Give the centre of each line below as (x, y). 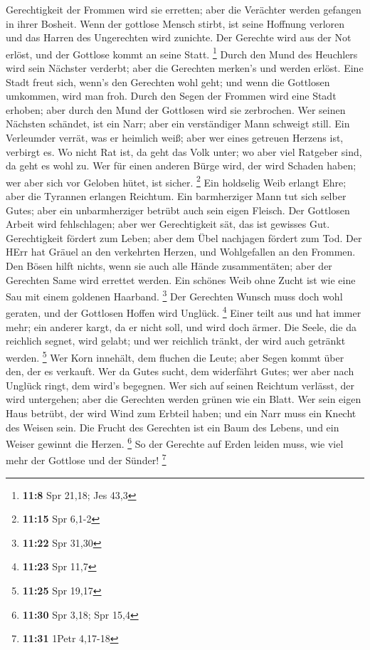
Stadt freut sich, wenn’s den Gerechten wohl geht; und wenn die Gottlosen (168, 82)
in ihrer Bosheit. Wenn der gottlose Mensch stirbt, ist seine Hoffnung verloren (175, 23)
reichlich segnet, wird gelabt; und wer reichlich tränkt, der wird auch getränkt (176, 341)
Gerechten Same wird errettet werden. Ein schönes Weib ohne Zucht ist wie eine (181, 279)
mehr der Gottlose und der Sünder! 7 (86, 459)
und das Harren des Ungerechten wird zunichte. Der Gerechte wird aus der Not (179, 37)
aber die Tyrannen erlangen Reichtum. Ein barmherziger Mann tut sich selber (176, 196)
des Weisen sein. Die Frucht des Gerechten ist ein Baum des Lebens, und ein (173, 427)
